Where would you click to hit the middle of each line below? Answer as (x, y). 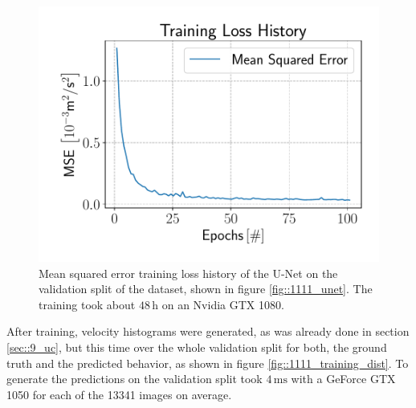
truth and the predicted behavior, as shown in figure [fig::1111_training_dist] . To (208, 363)
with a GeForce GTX (343, 379)
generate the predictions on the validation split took (135, 379)
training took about (87, 304)
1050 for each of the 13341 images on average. (119, 394)
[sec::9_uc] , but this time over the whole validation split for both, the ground (197, 347)
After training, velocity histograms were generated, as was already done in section (208, 331)
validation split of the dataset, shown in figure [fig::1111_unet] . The (206, 289)
